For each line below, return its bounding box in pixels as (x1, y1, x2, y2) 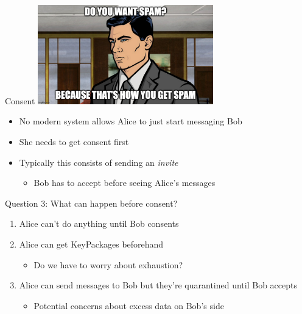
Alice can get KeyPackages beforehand (19, 238, 164, 251)
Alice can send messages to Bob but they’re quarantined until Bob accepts (19, 279, 297, 291)
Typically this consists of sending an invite (19, 155, 178, 168)
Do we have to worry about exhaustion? (33, 258, 183, 271)
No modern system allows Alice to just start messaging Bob (19, 115, 242, 127)
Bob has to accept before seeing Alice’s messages (33, 176, 216, 189)
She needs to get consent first (19, 135, 129, 148)
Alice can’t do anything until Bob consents (19, 217, 179, 230)
